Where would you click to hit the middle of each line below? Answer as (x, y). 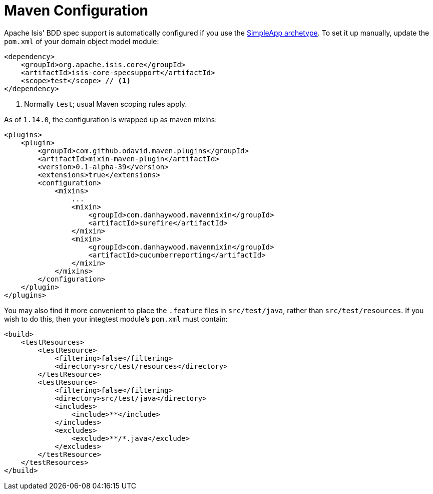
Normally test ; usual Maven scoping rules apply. (106, 104)
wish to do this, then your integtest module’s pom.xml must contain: (116, 319)
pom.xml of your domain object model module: (82, 41)
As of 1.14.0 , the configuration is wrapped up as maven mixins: (111, 119)
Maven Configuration (76, 11)
